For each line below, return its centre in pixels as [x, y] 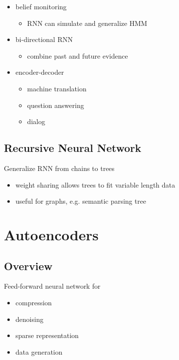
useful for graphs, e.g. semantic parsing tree [81, 201]
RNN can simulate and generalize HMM [87, 23]
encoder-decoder [40, 72]
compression [34, 302]
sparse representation [47, 335]
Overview [28, 265]
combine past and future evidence [78, 55]
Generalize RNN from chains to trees [59, 168]
